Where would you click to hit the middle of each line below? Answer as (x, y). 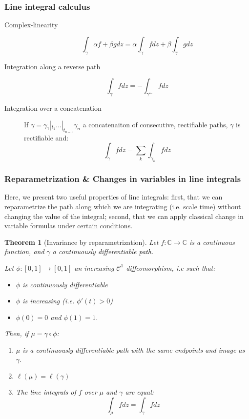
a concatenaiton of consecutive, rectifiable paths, (155, 124)
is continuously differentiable (65, 284)
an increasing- (95, 268)
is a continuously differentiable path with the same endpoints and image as (134, 349)
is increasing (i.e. (49, 301)
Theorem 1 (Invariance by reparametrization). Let (82, 242)
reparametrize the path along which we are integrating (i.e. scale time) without (123, 206)
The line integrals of (46, 392)
